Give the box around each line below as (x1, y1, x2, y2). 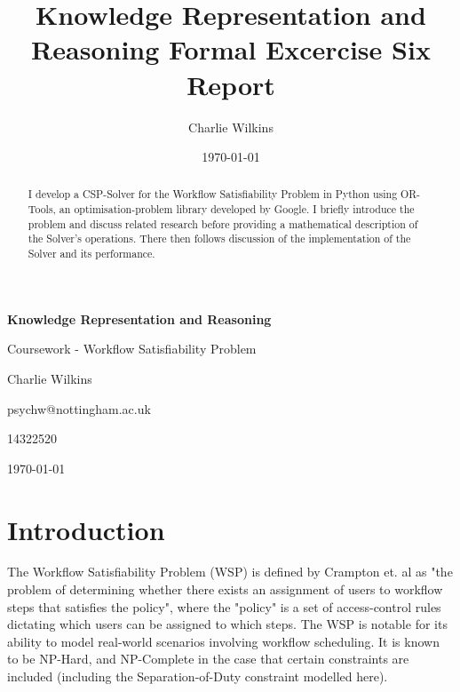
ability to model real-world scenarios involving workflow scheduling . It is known (7, 632, 440, 650)
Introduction (7, 511, 165, 547)
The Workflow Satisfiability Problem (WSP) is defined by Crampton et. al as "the (7, 562, 453, 581)
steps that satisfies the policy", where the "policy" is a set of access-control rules (7, 597, 441, 616)
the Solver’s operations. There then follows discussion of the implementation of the (28, 231, 411, 246)
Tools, (28, 202, 56, 217)
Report (186, 66, 275, 102)
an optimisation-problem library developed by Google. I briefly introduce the (59, 202, 415, 217)
